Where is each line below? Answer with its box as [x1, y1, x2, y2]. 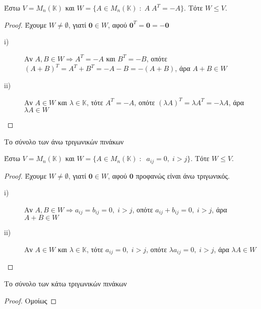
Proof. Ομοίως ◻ [4, 295, 57, 305]
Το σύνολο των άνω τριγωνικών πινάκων [4, 136, 124, 146]
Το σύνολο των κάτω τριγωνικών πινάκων [4, 278, 127, 289]
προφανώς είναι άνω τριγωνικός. [136, 170, 230, 181]
